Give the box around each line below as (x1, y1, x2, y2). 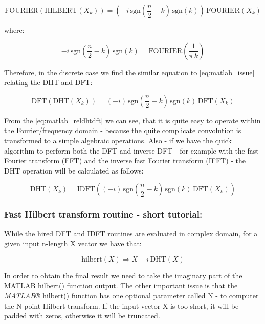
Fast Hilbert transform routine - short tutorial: (4, 208, 203, 221)
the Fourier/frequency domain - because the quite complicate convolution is (4, 125, 241, 136)
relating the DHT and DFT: (4, 77, 93, 88)
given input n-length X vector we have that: (4, 238, 142, 249)
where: (4, 25, 25, 35)
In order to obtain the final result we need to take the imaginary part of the (4, 270, 242, 280)
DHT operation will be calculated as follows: (4, 165, 144, 176)
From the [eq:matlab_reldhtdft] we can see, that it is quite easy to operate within (4, 115, 261, 125)
